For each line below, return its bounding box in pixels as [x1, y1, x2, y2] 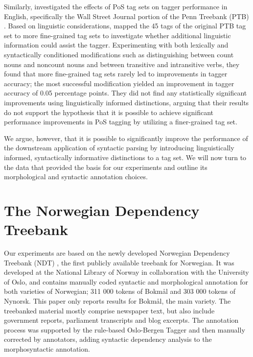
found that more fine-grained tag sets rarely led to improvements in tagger [4, 69, 228, 79]
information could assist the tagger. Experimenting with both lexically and [4, 40, 229, 50]
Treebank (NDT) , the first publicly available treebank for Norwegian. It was [4, 257, 234, 267]
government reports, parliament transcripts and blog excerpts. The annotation [4, 315, 239, 325]
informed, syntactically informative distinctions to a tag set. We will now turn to [4, 152, 247, 162]
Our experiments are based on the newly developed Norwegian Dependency [4, 248, 230, 258]
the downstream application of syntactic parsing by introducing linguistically [4, 143, 234, 153]
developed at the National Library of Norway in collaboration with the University [4, 267, 249, 277]
